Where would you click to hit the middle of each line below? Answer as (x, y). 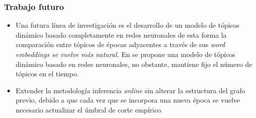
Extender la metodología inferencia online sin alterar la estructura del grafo (130, 90)
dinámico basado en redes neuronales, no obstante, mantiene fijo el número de (134, 64)
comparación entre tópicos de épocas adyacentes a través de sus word (120, 44)
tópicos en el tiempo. (47, 74)
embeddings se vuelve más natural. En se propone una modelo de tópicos (126, 54)
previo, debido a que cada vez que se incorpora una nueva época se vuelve (128, 100)
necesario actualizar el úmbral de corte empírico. (89, 109)
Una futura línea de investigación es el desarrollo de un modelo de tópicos (128, 25)
